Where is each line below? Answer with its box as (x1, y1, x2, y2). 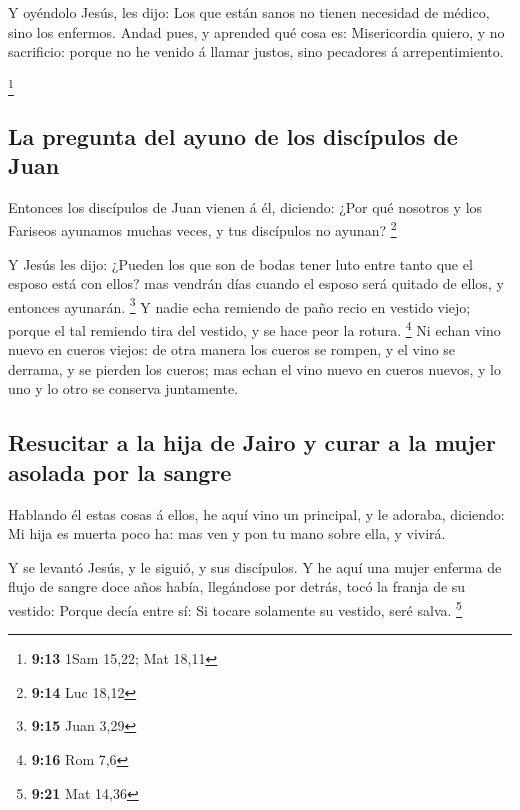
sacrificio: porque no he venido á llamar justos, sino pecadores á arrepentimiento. (8, 41, 504, 62)
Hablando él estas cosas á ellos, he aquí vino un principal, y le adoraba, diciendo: (8, 503, 505, 524)
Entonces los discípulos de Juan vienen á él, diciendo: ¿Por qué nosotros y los (8, 196, 483, 217)
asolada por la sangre (8, 456, 232, 487)
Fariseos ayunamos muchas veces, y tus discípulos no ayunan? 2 (8, 217, 397, 240)
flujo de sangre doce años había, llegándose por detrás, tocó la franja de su (8, 576, 466, 597)
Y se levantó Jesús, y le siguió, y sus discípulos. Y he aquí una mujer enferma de (8, 556, 502, 577)
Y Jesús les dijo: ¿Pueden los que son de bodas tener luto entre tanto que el (8, 253, 473, 274)
